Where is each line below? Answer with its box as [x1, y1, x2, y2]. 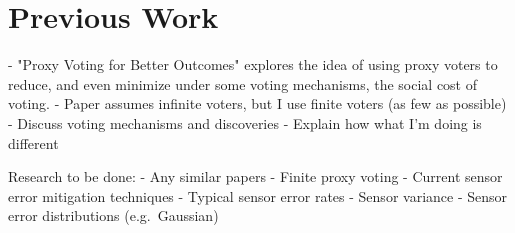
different [8, 132, 59, 153]
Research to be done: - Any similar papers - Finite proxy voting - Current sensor [8, 166, 503, 187]
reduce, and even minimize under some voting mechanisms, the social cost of [8, 73, 478, 94]
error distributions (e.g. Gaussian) [8, 205, 219, 226]
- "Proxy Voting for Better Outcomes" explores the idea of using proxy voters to [8, 54, 498, 75]
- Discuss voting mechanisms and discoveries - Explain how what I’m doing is [8, 112, 482, 133]
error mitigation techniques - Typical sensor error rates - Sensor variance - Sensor [8, 185, 508, 206]
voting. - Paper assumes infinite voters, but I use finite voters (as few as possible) [8, 93, 507, 114]
